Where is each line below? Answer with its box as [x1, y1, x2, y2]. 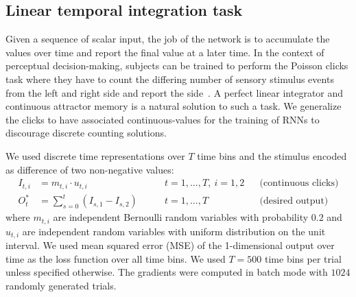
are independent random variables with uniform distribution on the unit [22, 224, 326, 238]
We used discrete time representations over [5, 148, 185, 163]
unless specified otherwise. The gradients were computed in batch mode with [5, 265, 328, 279]
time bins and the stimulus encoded [197, 148, 347, 163]
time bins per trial [265, 251, 342, 265]
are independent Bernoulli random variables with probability [53, 210, 309, 224]
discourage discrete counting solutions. [5, 126, 167, 140]
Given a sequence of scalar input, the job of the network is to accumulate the [5, 32, 330, 46]
